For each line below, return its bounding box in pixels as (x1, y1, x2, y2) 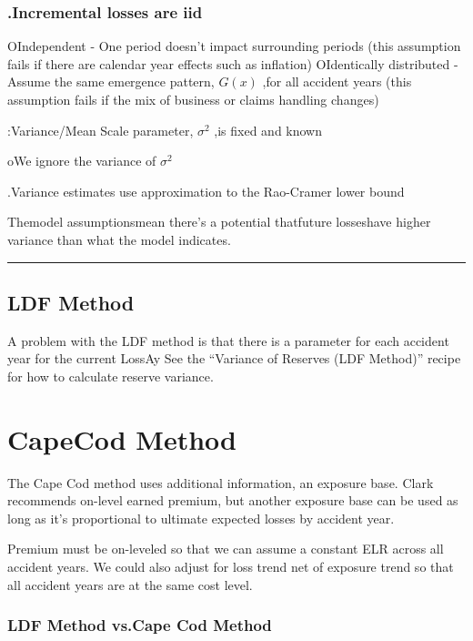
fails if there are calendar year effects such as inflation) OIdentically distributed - (7, 54, 458, 73)
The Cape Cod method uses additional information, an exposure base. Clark (7, 473, 434, 492)
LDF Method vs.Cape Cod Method (7, 614, 272, 636)
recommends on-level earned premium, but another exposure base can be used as (7, 491, 458, 510)
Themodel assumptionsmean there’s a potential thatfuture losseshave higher (7, 212, 431, 231)
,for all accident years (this (262, 72, 412, 91)
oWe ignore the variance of (7, 151, 156, 170)
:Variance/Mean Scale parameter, (7, 120, 194, 139)
